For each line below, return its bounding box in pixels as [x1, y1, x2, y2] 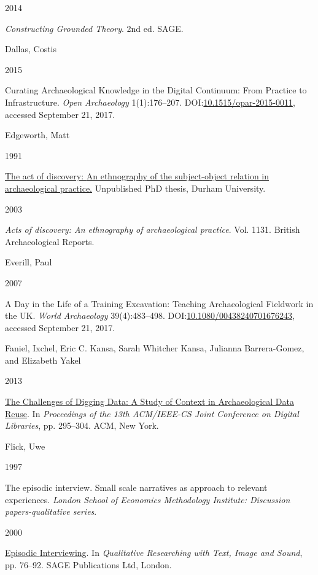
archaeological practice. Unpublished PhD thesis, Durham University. [5, 181, 266, 194]
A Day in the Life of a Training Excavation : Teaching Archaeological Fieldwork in [5, 297, 314, 310]
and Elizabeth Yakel [5, 353, 81, 366]
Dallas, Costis [5, 42, 57, 55]
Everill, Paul [5, 256, 52, 268]
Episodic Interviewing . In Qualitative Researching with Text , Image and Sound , [5, 546, 303, 559]
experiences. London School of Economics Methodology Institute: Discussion [5, 493, 290, 506]
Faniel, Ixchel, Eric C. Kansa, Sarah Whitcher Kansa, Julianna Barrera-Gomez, [5, 342, 304, 354]
